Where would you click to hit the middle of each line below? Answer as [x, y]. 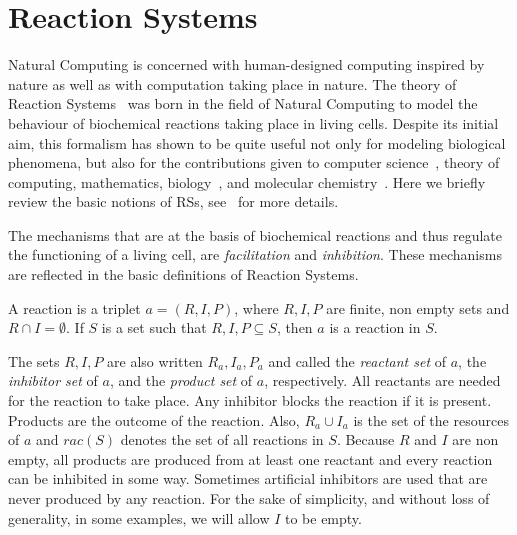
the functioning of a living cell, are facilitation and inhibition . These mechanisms [255, 254]
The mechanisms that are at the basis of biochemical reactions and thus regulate [255, 234]
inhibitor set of [53, 380]
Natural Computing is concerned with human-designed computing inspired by [246, 64]
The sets [34, 360]
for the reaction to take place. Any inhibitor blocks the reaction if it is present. [250, 400]
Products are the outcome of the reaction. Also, [154, 419]
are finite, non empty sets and [418, 307]
